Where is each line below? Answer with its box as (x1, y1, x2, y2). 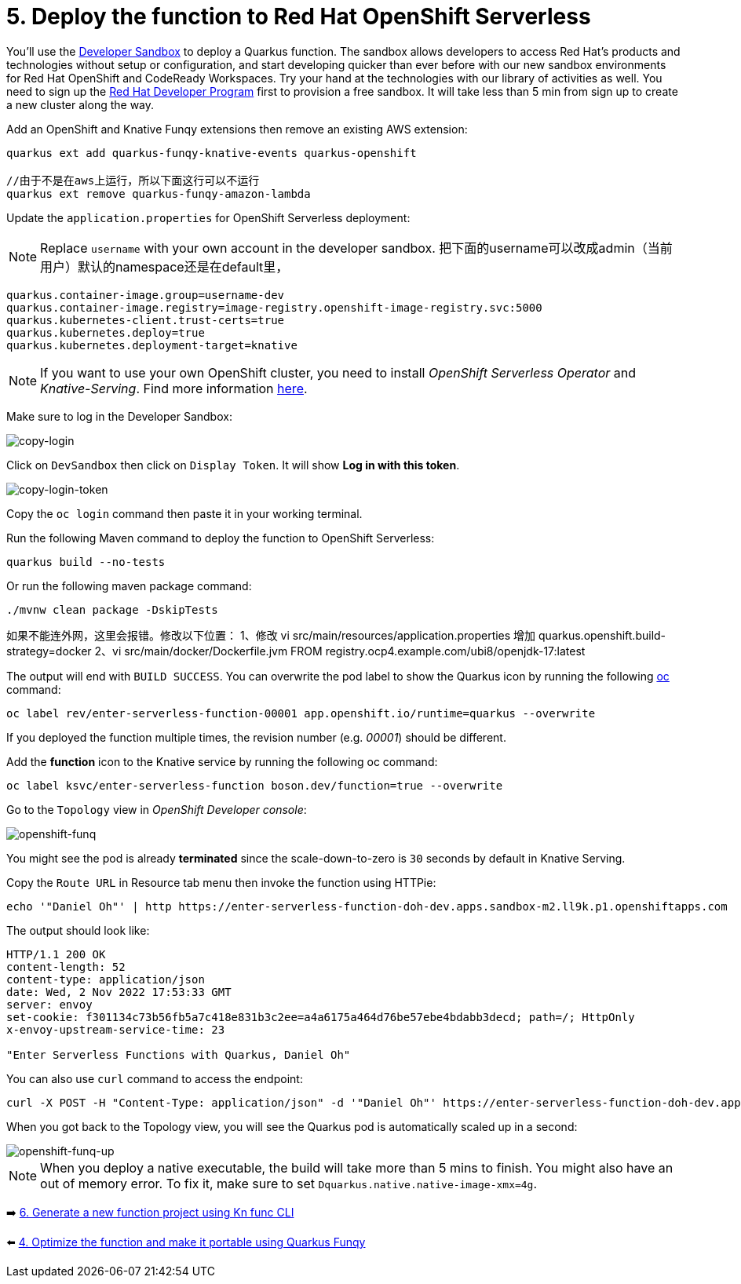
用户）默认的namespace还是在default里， (40, 258, 289, 275)
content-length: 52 (6, 960, 126, 973)
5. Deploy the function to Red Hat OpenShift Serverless (6, 3, 591, 30)
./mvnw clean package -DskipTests (6, 603, 218, 616)
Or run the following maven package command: (6, 578, 252, 593)
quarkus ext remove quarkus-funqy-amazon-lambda (6, 187, 311, 200)
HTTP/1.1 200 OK (6, 947, 106, 961)
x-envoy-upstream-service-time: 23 (6, 1023, 225, 1036)
